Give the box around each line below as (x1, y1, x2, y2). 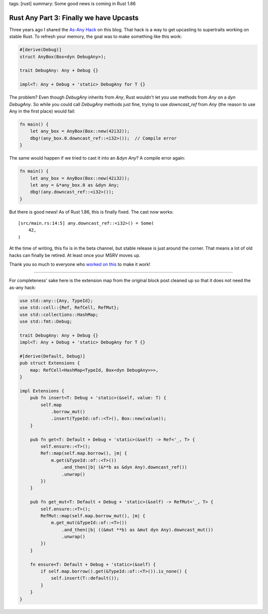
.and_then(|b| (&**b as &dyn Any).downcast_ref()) (61, 464, 188, 470)
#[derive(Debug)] (19, 47, 62, 53)
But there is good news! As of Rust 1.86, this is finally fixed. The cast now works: (9, 209, 174, 215)
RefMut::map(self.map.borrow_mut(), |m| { (40, 513, 146, 518)
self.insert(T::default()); (51, 575, 119, 581)
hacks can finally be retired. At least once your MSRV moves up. (9, 252, 141, 258)
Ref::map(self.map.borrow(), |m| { (40, 450, 128, 456)
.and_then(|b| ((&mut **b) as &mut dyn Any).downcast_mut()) (61, 527, 213, 533)
